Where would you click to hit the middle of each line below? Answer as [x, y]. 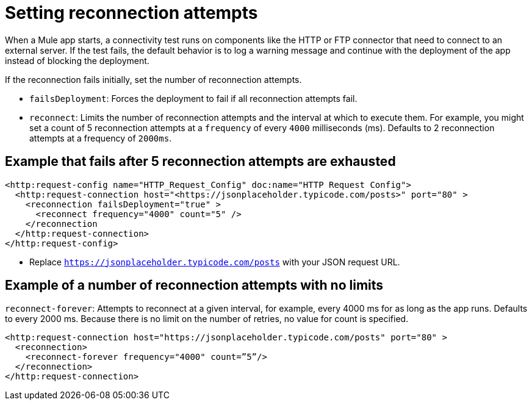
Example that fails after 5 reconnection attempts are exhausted [200, 162]
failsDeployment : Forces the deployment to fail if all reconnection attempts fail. [193, 98]
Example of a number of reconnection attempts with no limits [194, 285]
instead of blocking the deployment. [77, 60]
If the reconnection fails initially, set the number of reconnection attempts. [153, 79]
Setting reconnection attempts [131, 13]
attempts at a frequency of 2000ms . [101, 138]
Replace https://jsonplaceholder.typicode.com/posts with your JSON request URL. [215, 262]
